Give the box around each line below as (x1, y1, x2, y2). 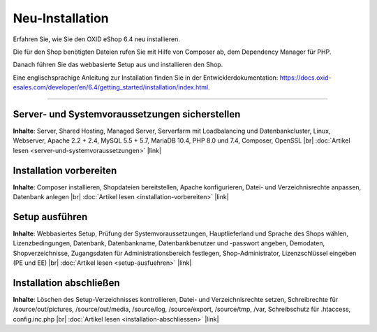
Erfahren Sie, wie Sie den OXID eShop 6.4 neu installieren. (13, 35, 181, 43)
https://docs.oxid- (279, 73, 332, 82)
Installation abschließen (13, 277, 120, 289)
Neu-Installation (13, 10, 110, 26)
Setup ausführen (13, 210, 88, 223)
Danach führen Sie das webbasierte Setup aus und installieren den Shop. (13, 60, 223, 69)
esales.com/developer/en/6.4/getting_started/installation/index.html (13, 83, 209, 92)
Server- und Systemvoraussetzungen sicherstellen (13, 108, 241, 120)
